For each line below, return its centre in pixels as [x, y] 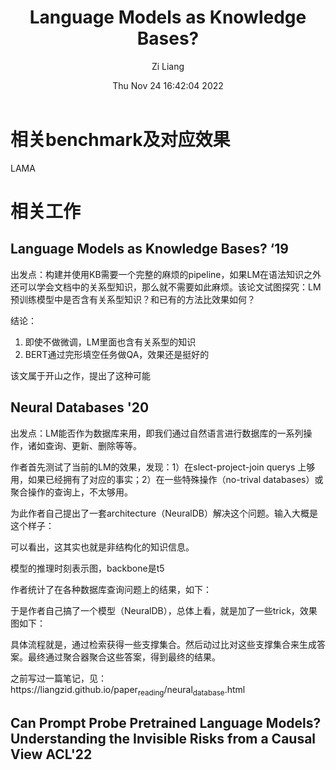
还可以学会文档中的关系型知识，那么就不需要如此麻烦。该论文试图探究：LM [166, 287]
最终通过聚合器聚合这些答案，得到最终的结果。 [124, 657]
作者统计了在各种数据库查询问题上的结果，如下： [111, 589]
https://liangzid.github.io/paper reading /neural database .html [128, 690]
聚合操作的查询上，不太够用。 [71, 492]
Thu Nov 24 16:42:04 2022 [168, 85]
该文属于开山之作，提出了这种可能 [80, 375]
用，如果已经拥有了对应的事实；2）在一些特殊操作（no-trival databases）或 [167, 479]
